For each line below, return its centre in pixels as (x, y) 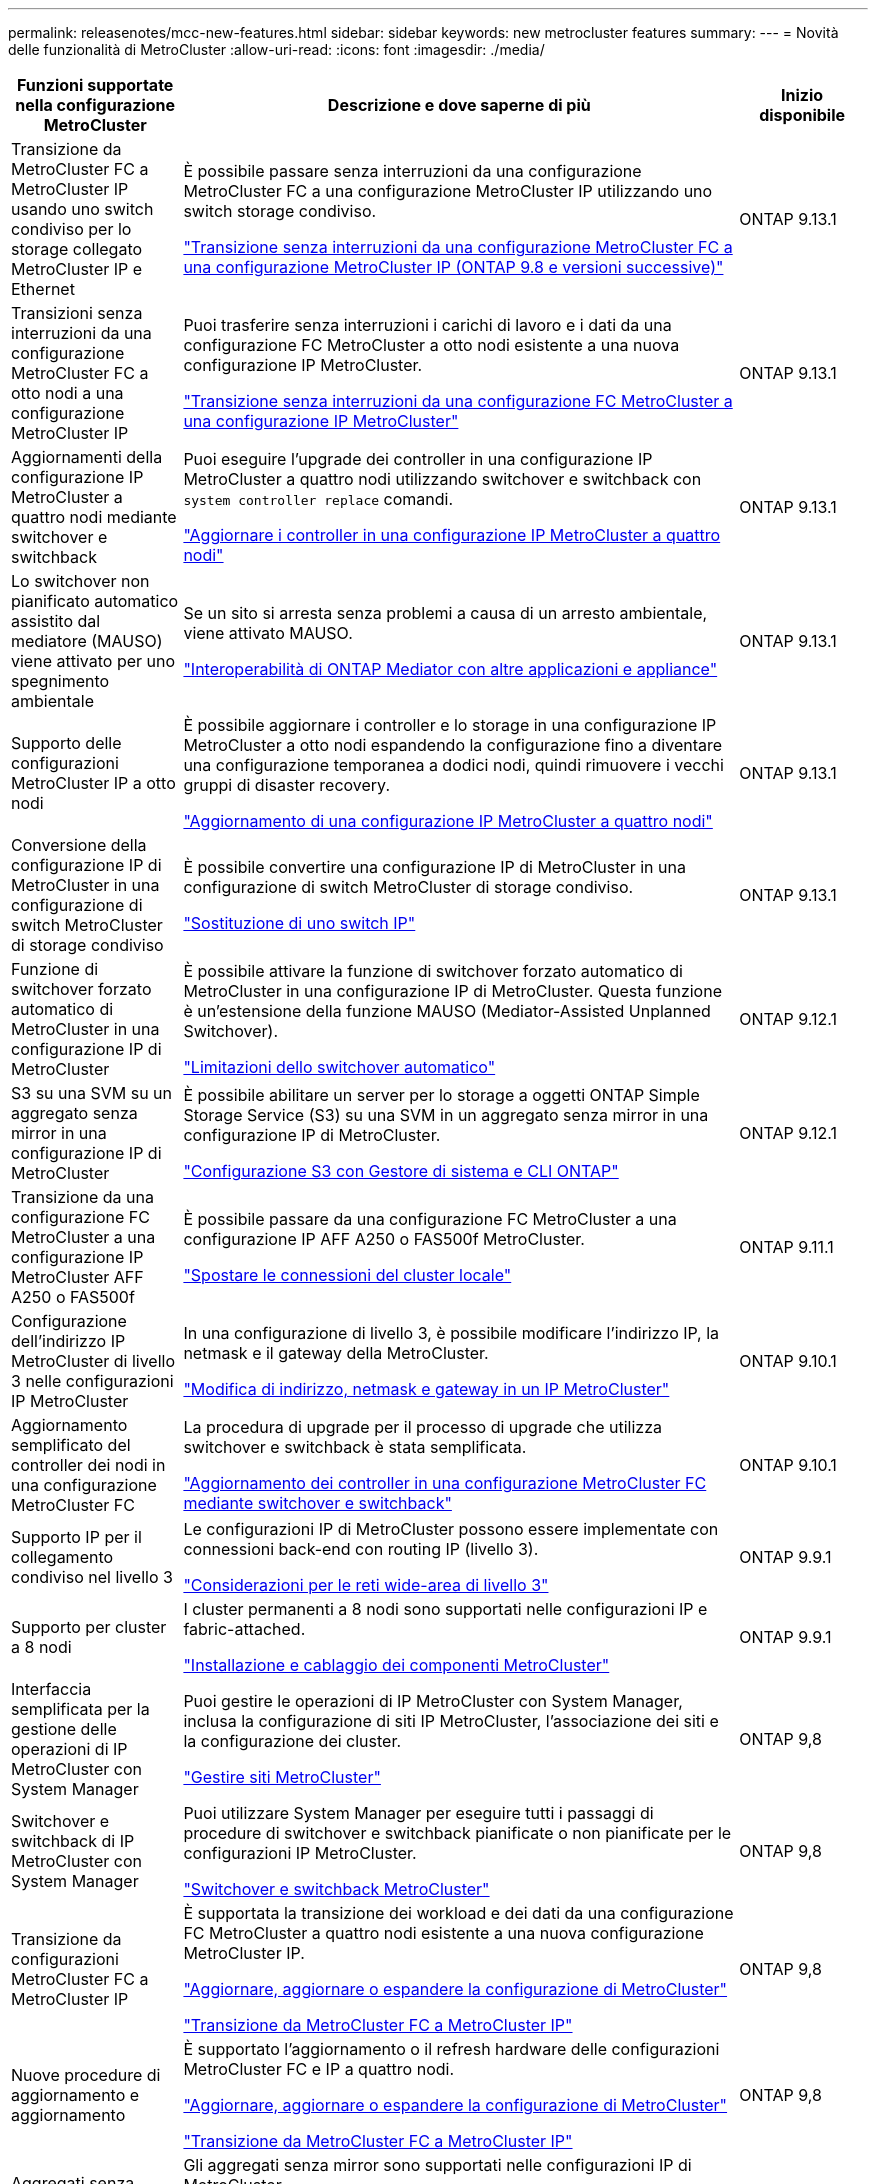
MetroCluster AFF (77, 1277)
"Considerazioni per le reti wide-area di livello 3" (366, 1585)
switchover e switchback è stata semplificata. (355, 1447)
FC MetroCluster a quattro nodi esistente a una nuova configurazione (443, 1933)
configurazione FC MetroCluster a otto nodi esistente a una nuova (431, 345)
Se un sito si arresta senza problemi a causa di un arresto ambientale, (445, 613)
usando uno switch (82, 209)
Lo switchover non (80, 581)
